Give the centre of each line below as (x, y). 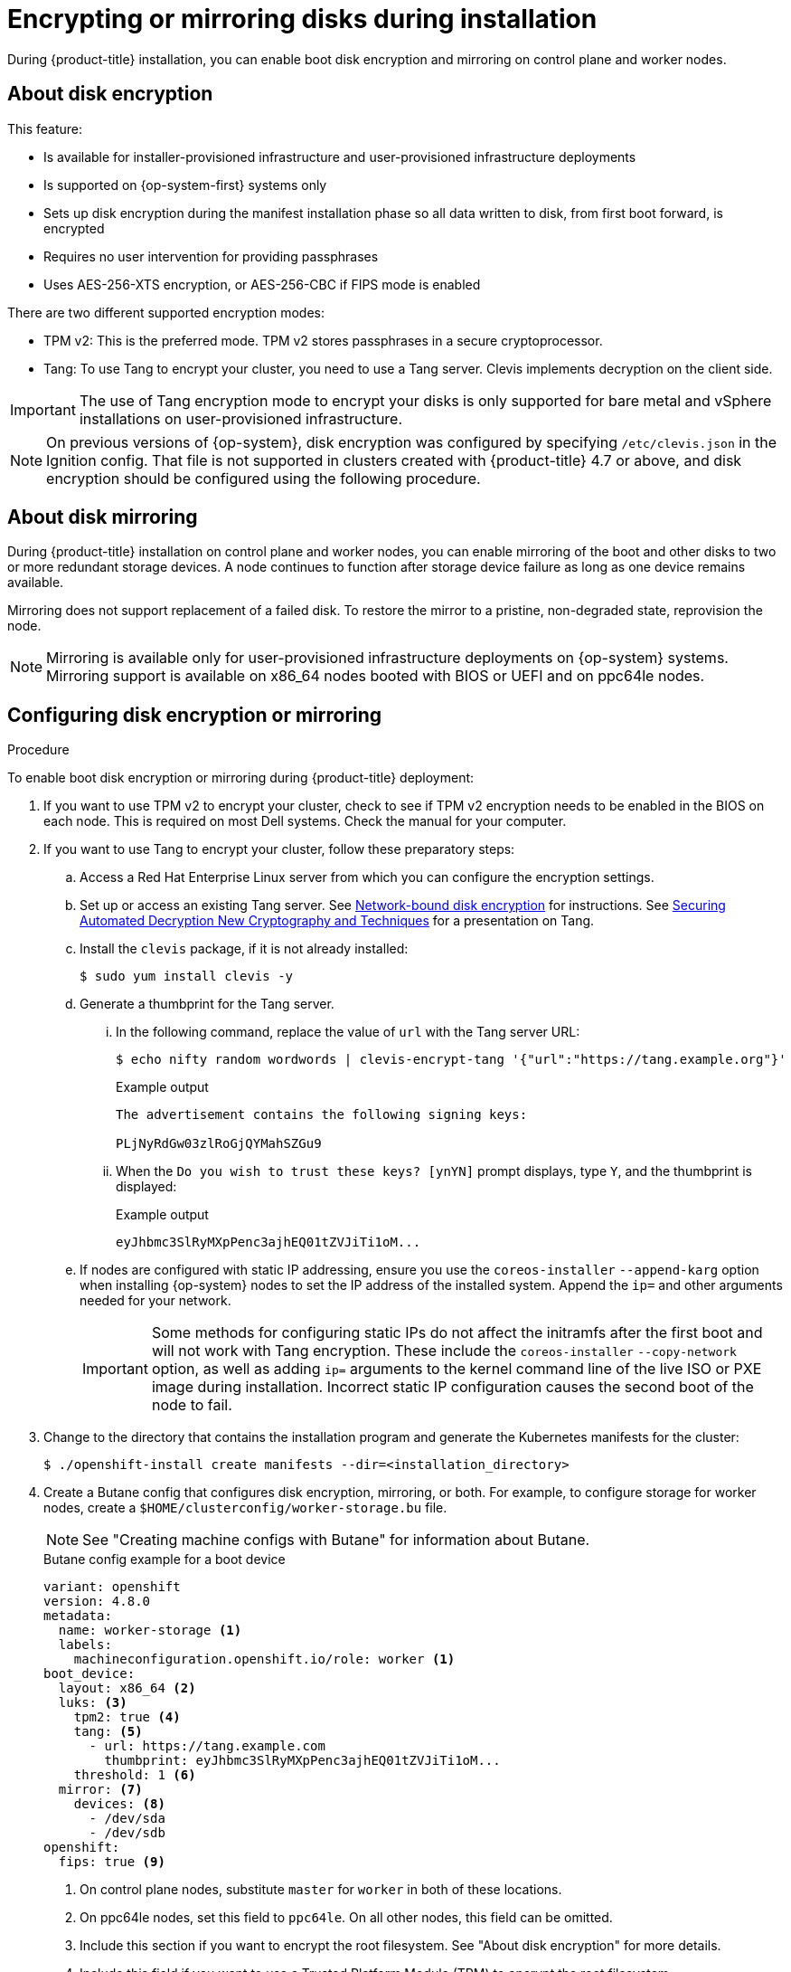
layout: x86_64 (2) (127, 1688)
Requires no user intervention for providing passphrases (211, 256)
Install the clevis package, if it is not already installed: (244, 949)
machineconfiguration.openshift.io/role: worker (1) (264, 1659)
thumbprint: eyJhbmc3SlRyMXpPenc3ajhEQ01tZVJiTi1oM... (302, 1761)
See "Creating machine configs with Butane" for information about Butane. (336, 1540)
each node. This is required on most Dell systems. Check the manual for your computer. (305, 821)
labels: (85, 1645)
